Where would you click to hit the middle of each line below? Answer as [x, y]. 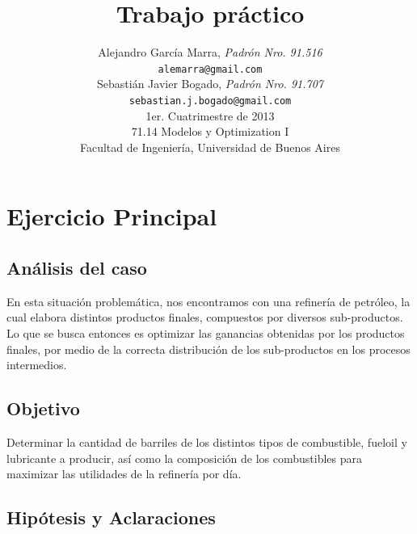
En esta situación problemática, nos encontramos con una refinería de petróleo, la [208, 301]
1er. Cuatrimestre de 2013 [210, 115]
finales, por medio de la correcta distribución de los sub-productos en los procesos [208, 349]
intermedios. [37, 365]
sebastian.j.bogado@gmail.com [210, 101]
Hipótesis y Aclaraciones [111, 517]
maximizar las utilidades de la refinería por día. [124, 474]
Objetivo [43, 408]
